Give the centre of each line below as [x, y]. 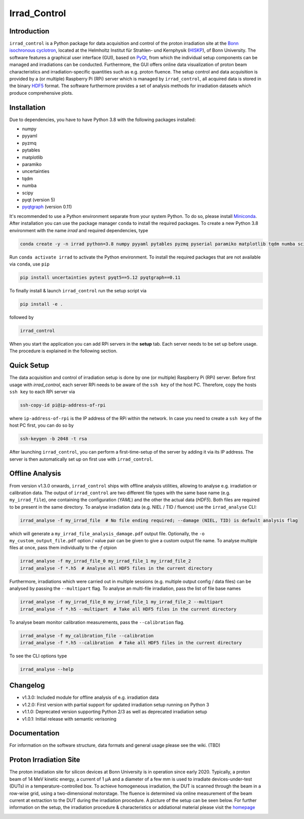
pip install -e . [42, 304]
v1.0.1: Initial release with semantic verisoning [69, 719]
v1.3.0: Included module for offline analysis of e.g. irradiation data [90, 697]
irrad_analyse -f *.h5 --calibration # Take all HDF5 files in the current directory [131, 643]
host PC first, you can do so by [42, 425]
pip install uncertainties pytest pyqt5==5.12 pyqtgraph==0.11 [100, 277]
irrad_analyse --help [47, 669]
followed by [22, 317]
